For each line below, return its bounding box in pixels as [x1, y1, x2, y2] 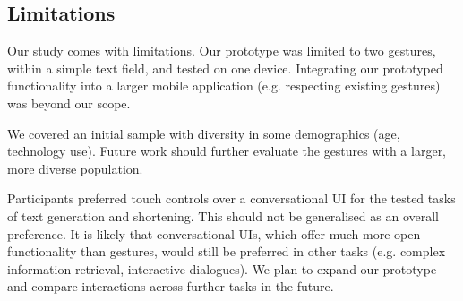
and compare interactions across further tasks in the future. [7, 277, 334, 296]
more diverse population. [7, 159, 143, 177]
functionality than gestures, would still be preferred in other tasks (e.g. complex [7, 242, 446, 261]
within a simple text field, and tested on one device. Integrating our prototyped [7, 58, 443, 77]
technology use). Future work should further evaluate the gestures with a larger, [7, 142, 447, 160]
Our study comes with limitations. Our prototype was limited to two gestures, [7, 41, 436, 60]
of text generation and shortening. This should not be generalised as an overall [7, 206, 440, 225]
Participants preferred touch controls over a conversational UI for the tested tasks [7, 189, 456, 208]
